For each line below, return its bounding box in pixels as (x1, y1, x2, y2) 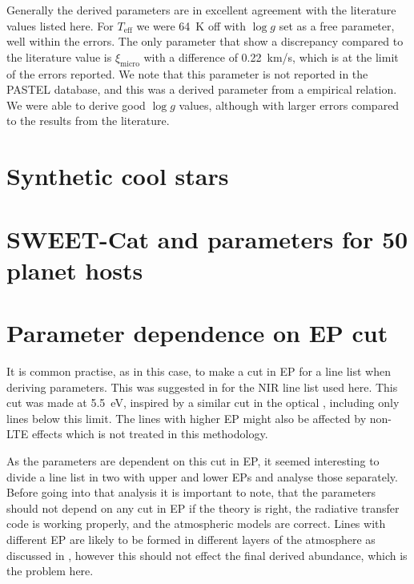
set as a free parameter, (279, 17, 395, 34)
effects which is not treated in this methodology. (31, 425, 268, 442)
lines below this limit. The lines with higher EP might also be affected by (6, 409, 367, 426)
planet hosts (6, 253, 143, 286)
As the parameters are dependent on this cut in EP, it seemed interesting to (6, 452, 380, 469)
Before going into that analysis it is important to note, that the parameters (6, 484, 376, 501)
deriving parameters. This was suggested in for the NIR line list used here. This (6, 378, 398, 395)
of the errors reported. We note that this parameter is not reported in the (6, 65, 368, 82)
